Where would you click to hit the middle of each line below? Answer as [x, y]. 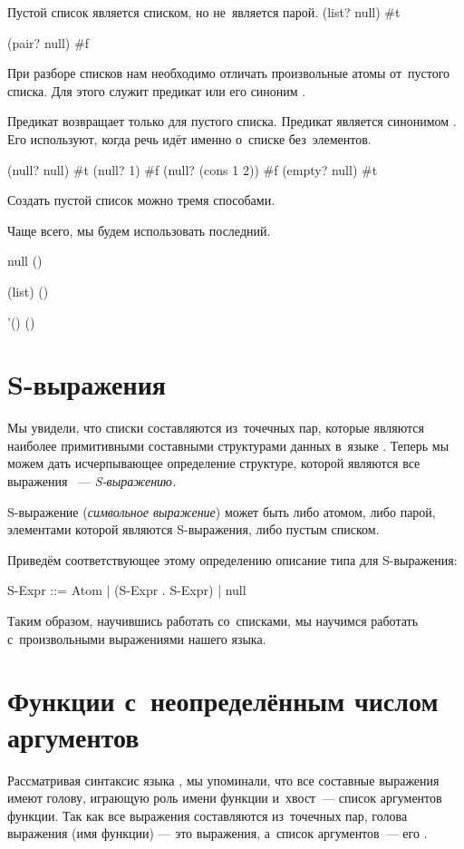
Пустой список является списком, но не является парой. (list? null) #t [204, 12]
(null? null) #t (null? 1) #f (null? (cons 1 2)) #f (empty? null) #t [193, 169]
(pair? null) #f [48, 42]
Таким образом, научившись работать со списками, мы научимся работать [213, 620]
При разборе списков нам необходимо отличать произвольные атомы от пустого [229, 73]
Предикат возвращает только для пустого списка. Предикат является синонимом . [232, 121]
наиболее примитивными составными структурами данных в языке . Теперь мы [228, 445]
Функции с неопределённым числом [223, 701]
